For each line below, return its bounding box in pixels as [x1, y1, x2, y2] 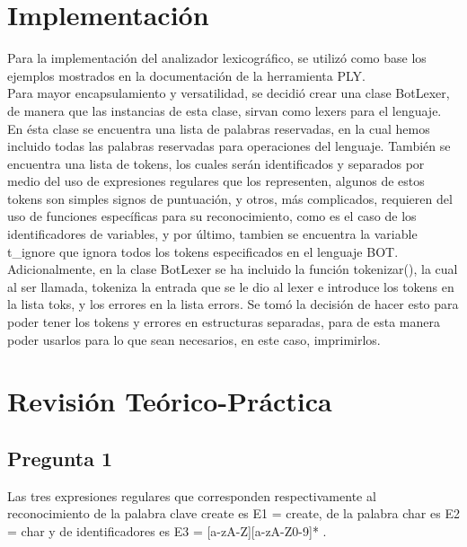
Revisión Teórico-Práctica [7, 383, 332, 419]
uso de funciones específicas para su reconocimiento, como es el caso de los [7, 207, 417, 225]
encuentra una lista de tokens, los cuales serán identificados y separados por [7, 154, 425, 172]
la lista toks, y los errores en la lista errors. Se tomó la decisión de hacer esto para [7, 295, 459, 313]
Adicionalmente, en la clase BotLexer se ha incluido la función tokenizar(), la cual [7, 260, 458, 278]
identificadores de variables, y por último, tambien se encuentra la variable [7, 225, 418, 243]
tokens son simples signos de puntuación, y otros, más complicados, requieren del [7, 189, 453, 207]
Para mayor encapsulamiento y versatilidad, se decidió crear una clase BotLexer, [7, 84, 450, 102]
